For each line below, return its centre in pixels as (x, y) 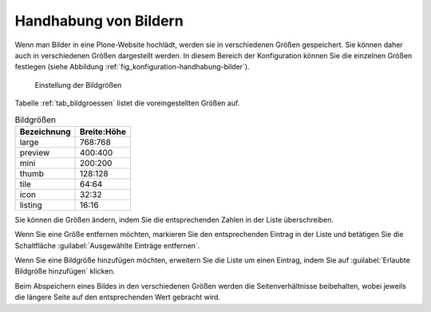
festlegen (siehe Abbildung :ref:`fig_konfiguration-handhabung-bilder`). (132, 67)
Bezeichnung (45, 132)
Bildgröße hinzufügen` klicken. (65, 271)
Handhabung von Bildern (99, 21)
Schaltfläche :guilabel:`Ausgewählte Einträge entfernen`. (107, 245)
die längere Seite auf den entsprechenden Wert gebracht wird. (118, 297)
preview (35, 152)
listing (31, 205)
